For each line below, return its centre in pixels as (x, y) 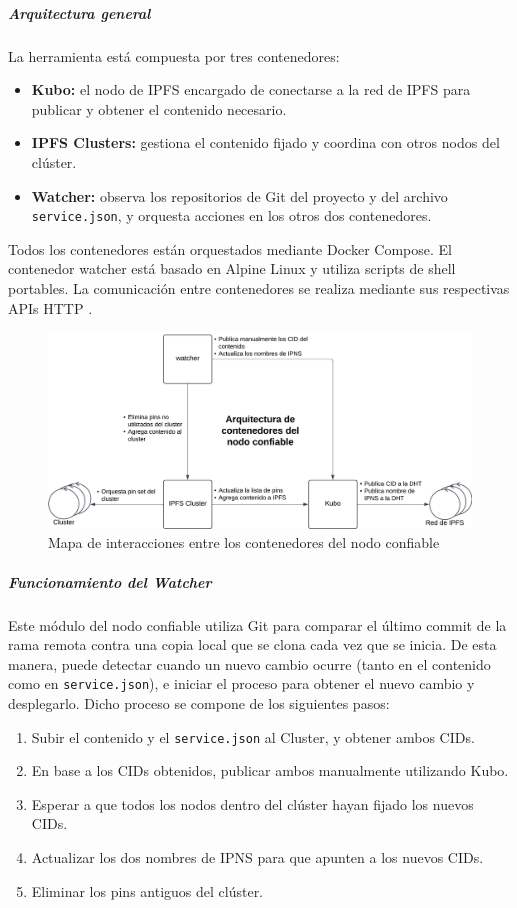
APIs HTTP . (50, 307)
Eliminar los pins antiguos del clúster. (147, 890)
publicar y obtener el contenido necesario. (159, 108)
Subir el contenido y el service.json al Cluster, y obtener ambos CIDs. (253, 736)
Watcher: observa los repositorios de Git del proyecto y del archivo (239, 195)
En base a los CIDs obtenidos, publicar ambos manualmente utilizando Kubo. (270, 770)
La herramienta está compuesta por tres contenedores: (174, 55)
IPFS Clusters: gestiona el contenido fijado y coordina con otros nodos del (265, 142)
